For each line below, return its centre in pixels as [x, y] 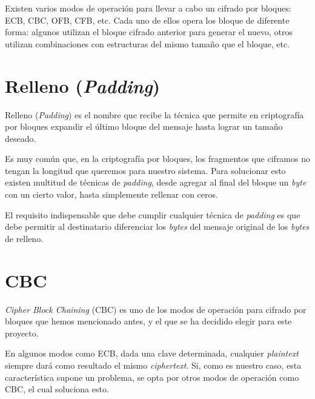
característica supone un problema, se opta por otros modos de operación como [152, 377]
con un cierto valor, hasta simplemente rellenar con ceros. [111, 194]
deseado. [21, 138]
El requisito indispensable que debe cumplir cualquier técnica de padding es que [153, 214]
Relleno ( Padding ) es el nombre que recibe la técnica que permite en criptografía [154, 114]
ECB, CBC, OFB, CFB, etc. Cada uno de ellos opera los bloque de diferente [147, 20]
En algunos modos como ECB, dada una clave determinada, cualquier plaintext [152, 353]
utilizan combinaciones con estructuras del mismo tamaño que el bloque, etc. [148, 43]
